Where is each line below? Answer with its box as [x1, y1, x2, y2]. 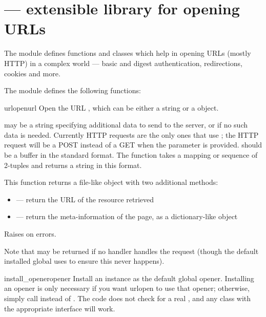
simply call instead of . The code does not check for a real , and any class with [4, 293, 251, 303]
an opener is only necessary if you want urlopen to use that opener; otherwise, [4, 283, 250, 293]
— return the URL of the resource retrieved [16, 194, 154, 204]
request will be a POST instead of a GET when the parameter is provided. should [4, 139, 262, 150]
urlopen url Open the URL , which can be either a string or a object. [4, 102, 219, 113]
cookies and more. [4, 68, 60, 78]
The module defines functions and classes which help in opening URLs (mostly [4, 48, 251, 58]
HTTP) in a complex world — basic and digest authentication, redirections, [4, 57, 242, 68]
